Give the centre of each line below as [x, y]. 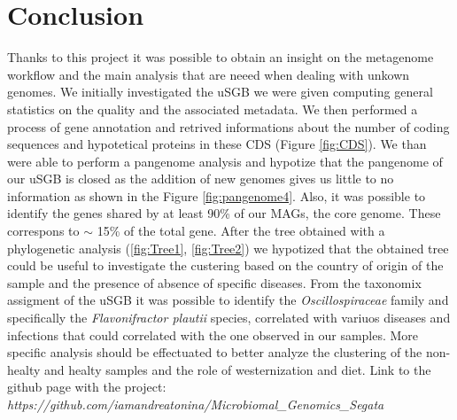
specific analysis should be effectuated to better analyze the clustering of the [215, 352]
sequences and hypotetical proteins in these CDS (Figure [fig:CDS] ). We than [217, 144]
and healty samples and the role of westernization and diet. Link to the [237, 369]
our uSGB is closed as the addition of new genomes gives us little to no [201, 179]
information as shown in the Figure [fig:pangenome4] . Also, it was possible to [217, 195]
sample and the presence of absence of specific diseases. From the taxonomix [214, 282]
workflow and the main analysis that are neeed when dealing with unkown [209, 74]
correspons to [43, 231]
